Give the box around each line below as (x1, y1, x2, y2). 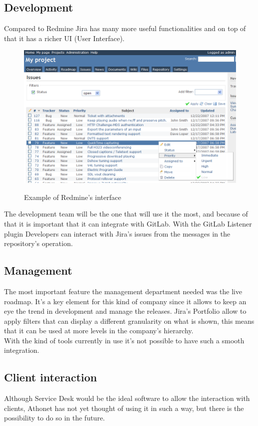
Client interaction (4, 369, 97, 385)
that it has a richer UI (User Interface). (4, 33, 125, 43)
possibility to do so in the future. (4, 412, 105, 423)
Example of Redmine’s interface (24, 191, 121, 202)
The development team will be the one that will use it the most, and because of (4, 208, 248, 219)
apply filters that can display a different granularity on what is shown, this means (4, 315, 254, 326)
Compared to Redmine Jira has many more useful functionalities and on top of (4, 23, 246, 34)
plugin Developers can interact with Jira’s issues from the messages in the (4, 228, 230, 239)
